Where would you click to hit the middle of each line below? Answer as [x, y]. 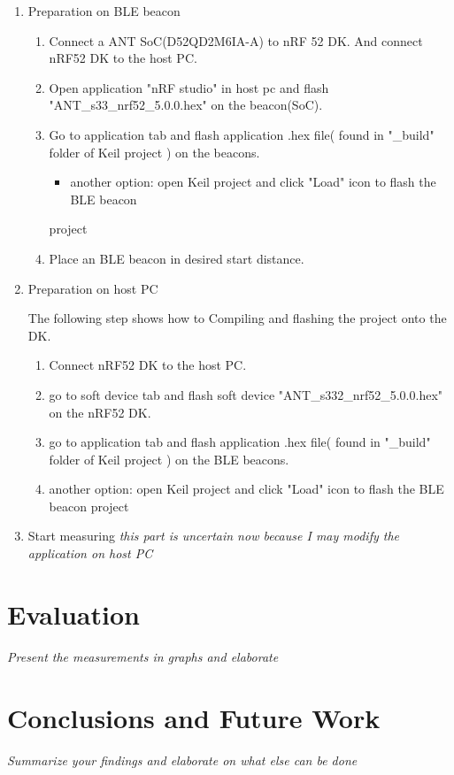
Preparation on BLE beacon [104, 11]
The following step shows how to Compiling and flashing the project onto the [237, 318]
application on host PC [90, 553]
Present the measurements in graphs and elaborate [143, 656]
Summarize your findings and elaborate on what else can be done [182, 760]
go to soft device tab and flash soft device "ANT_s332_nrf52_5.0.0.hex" [246, 394]
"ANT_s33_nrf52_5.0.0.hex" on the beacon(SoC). [186, 105]
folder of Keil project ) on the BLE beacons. [169, 459]
